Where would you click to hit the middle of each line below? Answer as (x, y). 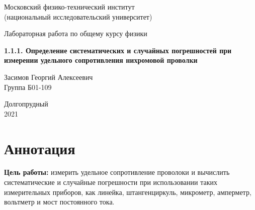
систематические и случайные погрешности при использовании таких (111, 182)
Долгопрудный (26, 104)
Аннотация (40, 148)
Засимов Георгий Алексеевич (49, 77)
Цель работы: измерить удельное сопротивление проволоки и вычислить (117, 172)
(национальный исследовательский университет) (78, 16)
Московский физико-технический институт (69, 7)
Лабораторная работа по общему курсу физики (76, 33)
